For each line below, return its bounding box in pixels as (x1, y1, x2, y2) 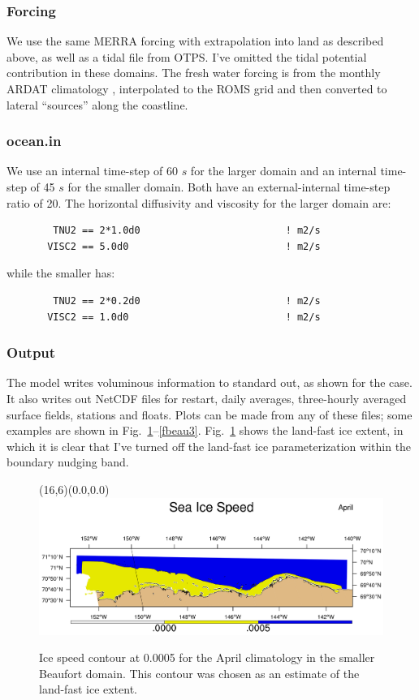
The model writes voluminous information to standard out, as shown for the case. (6, 374, 413, 391)
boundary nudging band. (6, 453, 129, 470)
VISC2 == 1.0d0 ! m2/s (47, 311, 321, 323)
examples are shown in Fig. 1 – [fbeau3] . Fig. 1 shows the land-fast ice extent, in (6, 422, 404, 439)
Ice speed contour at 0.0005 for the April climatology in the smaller (39, 649, 375, 666)
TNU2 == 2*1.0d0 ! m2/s (53, 225, 321, 237)
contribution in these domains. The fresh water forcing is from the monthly (6, 64, 381, 81)
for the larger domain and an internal (190, 162, 377, 179)
